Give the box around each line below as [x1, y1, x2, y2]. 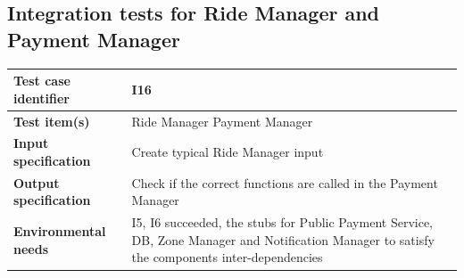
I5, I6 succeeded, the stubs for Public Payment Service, [131, 213, 433, 232]
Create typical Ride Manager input [131, 143, 324, 161]
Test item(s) [13, 111, 90, 130]
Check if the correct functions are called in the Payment [131, 173, 438, 192]
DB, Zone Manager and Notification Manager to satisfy [131, 230, 435, 249]
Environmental [13, 222, 106, 241]
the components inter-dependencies [131, 248, 323, 266]
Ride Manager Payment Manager [131, 111, 313, 130]
